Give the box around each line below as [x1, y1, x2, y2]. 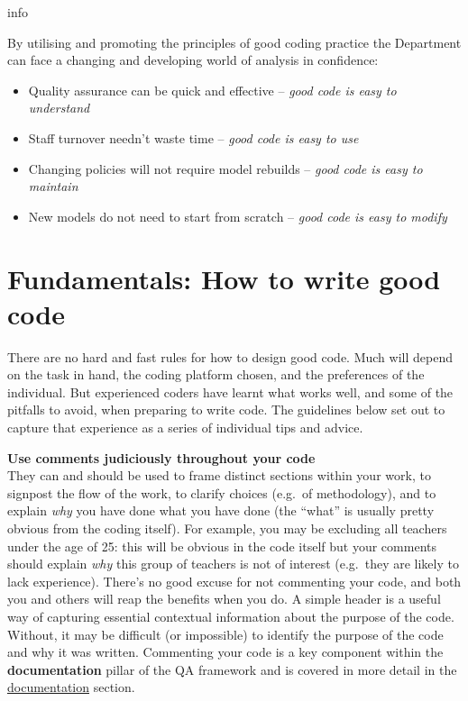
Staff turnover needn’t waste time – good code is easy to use [28, 128, 359, 147]
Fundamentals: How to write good [7, 259, 441, 296]
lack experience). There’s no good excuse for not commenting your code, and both [7, 571, 462, 590]
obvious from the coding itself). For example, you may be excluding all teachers [7, 519, 447, 537]
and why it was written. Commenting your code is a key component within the [7, 642, 444, 661]
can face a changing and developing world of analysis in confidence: [7, 50, 379, 69]
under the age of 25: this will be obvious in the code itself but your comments [7, 536, 436, 555]
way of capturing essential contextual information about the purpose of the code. [7, 606, 454, 625]
